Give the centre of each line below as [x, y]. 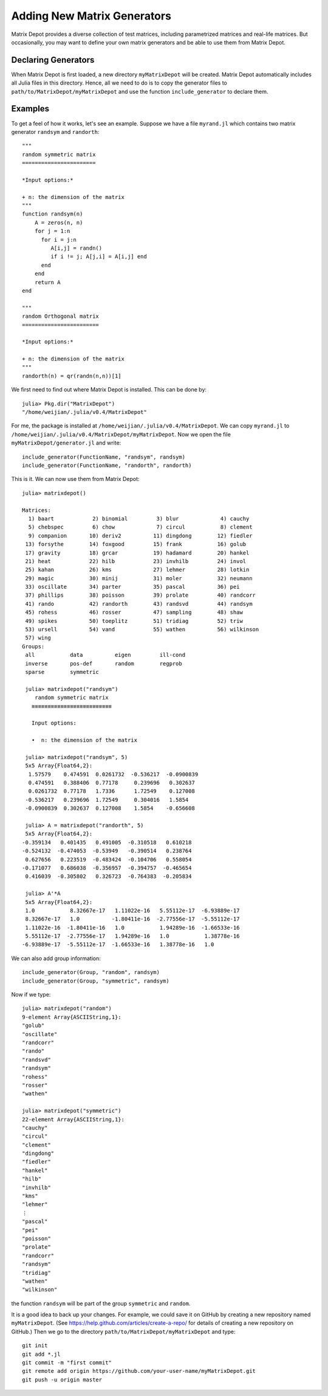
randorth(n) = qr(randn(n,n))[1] [72, 376]
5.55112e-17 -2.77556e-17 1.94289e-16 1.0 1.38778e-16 [132, 936]
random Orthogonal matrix [61, 316]
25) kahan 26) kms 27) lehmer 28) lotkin [137, 570]
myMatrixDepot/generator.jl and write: [66, 443]
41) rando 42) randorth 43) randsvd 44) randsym [139, 604]
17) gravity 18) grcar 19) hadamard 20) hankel [137, 553]
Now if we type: [31, 995]
